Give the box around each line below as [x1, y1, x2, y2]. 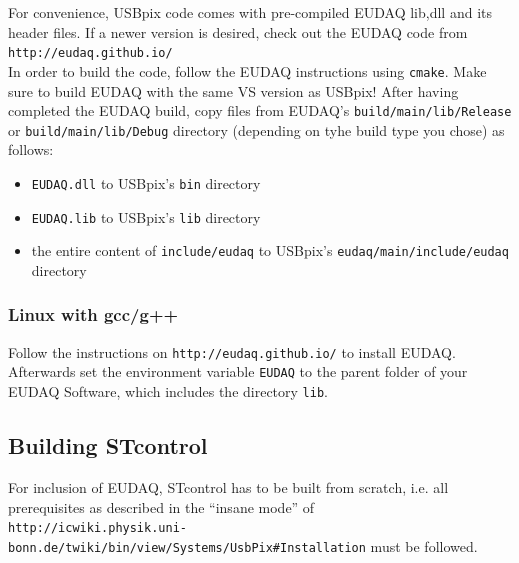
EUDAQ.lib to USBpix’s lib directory [31, 206, 261, 227]
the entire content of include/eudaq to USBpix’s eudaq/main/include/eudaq [31, 240, 509, 261]
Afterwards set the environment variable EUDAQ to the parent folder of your [8, 361, 468, 382]
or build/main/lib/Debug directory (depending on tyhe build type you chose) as [8, 119, 505, 140]
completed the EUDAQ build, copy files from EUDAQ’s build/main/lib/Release [8, 100, 512, 121]
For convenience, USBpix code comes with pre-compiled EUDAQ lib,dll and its [8, 2, 493, 22]
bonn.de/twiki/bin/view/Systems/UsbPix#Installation [8, 540, 366, 555]
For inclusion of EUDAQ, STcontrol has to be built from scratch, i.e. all [8, 476, 449, 497]
